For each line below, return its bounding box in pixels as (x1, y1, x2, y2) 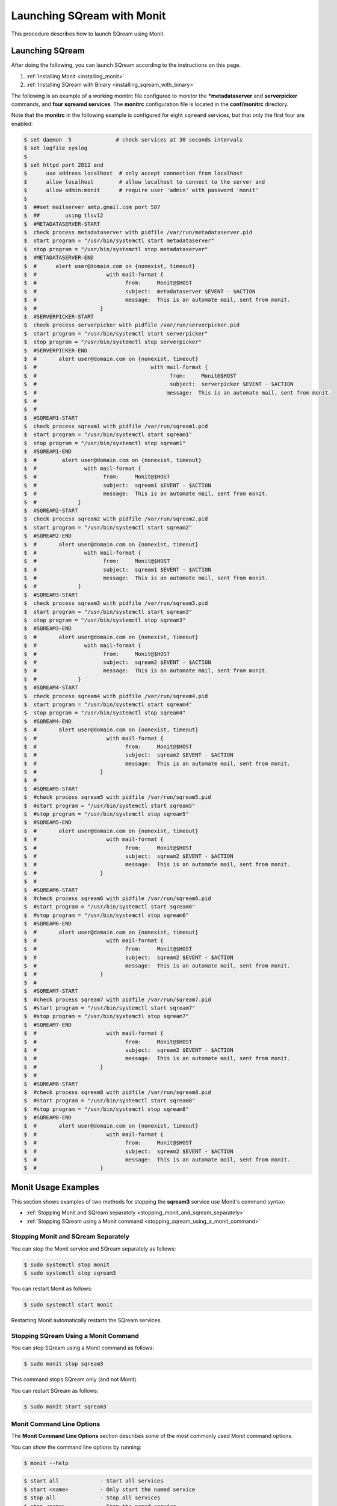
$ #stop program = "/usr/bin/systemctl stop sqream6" (23, 911, 189, 919)
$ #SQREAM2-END (23, 533, 72, 539)
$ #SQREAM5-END (23, 819, 72, 826)
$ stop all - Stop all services (23, 1495, 161, 1501)
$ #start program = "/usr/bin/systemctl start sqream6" (23, 904, 196, 910)
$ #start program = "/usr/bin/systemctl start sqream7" (23, 1005, 196, 1011)
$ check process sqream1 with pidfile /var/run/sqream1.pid (23, 423, 208, 430)
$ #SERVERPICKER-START (23, 313, 94, 320)
